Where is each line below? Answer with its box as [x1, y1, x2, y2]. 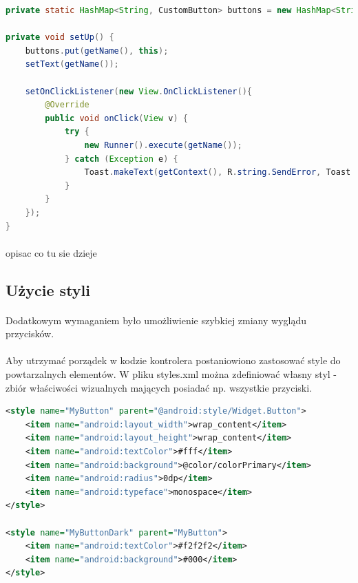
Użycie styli [6, 279, 90, 300]
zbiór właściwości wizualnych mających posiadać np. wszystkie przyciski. [6, 380, 313, 394]
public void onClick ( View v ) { [45, 113, 188, 123]
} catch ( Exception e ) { [64, 153, 178, 164]
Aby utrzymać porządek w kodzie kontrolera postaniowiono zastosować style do [6, 353, 341, 368]
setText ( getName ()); [25, 59, 119, 70]
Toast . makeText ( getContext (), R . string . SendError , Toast [84, 167, 351, 178]
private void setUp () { [6, 32, 114, 43]
